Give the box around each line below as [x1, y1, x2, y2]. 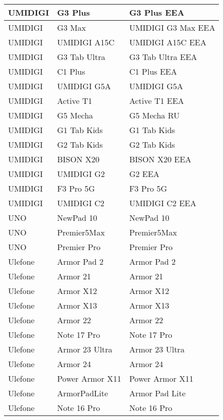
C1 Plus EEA [129, 66, 177, 77]
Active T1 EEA [129, 95, 184, 106]
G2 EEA [129, 168, 159, 179]
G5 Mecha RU [129, 109, 180, 121]
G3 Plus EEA [129, 7, 185, 18]
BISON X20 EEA [129, 153, 192, 165]
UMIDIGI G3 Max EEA [129, 22, 215, 33]
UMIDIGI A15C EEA [129, 36, 206, 48]
